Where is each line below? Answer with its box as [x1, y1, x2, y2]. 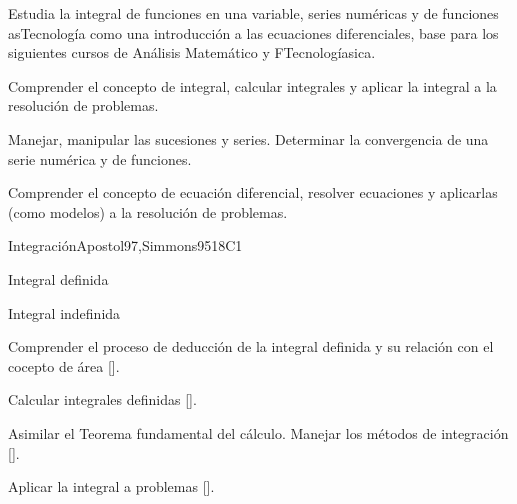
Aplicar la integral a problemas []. [8, 476, 215, 497]
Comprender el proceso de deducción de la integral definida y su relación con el [8, 336, 494, 357]
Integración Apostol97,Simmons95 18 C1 [8, 235, 243, 256]
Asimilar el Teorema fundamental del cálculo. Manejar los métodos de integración [8, 422, 509, 443]
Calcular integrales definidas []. [8, 389, 197, 410]
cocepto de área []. [8, 355, 120, 376]
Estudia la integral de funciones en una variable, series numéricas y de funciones [8, 3, 499, 23]
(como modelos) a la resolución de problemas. [8, 201, 288, 222]
